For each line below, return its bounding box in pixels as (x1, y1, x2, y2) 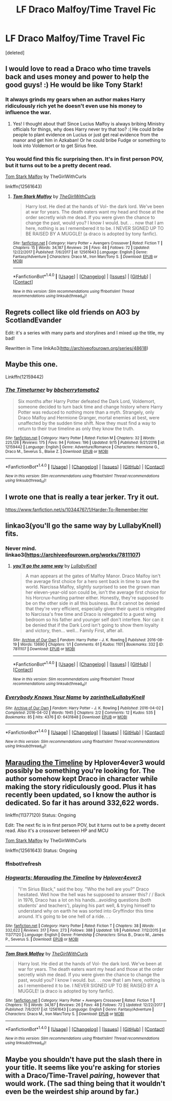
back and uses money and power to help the (5, 73, 149, 81)
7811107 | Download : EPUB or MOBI (12, 647, 75, 652)
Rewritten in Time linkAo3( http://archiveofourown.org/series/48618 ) (5, 345, 148, 351)
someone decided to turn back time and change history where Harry (17, 403, 163, 410)
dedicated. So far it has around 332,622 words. (5, 798, 159, 807)
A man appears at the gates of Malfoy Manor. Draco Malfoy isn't (25, 573, 161, 579)
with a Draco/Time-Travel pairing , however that (5, 1071, 160, 1080)
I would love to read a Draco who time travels (5, 64, 151, 73)
